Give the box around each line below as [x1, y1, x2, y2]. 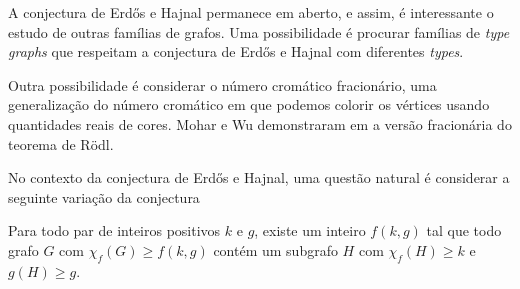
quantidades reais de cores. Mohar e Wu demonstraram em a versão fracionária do [8, 113, 512, 134]
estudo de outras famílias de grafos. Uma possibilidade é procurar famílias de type [8, 21, 510, 42]
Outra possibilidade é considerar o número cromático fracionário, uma [8, 74, 437, 95]
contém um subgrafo [213, 239, 338, 260]
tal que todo [426, 220, 502, 241]
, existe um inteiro [254, 220, 366, 241]
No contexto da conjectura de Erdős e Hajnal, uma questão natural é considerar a [8, 167, 510, 188]
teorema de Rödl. [8, 133, 114, 154]
